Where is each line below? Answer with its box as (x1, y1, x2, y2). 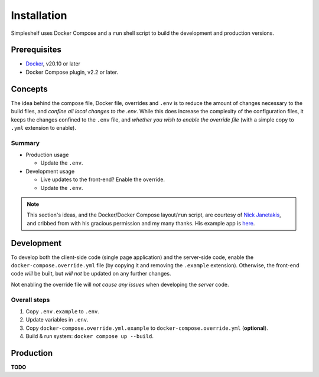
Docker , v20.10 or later (25, 60, 81, 67)
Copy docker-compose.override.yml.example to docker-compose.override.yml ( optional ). (25, 324, 268, 332)
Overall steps (11, 296, 50, 304)
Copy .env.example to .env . (25, 308, 100, 315)
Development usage (25, 168, 75, 175)
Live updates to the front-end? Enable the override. (40, 176, 165, 183)
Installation (11, 9, 67, 22)
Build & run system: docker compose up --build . (25, 333, 154, 340)
